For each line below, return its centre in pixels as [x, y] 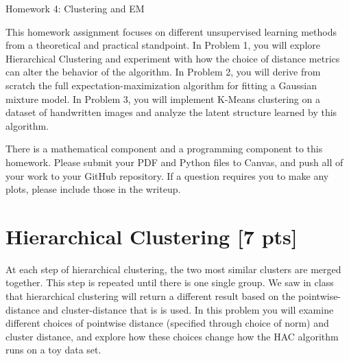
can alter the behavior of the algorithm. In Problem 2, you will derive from [163, 72]
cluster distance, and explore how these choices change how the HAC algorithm [172, 336]
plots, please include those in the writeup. [93, 189]
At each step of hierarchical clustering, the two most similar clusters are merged [173, 269]
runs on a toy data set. [53, 350]
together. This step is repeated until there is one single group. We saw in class [170, 282]
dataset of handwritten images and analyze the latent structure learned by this [171, 112]
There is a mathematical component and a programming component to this [164, 149]
